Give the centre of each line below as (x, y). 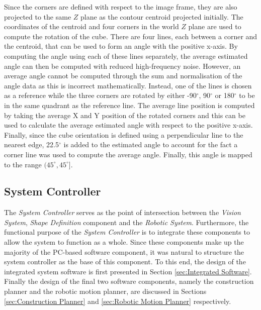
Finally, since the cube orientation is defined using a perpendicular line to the (124, 134)
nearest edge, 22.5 (31, 144)
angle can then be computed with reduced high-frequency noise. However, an (122, 66)
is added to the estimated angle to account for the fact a (151, 144)
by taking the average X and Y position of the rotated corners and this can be (125, 115)
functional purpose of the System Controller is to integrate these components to (127, 232)
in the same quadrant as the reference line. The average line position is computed (129, 105)
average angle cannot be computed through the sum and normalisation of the (123, 76)
